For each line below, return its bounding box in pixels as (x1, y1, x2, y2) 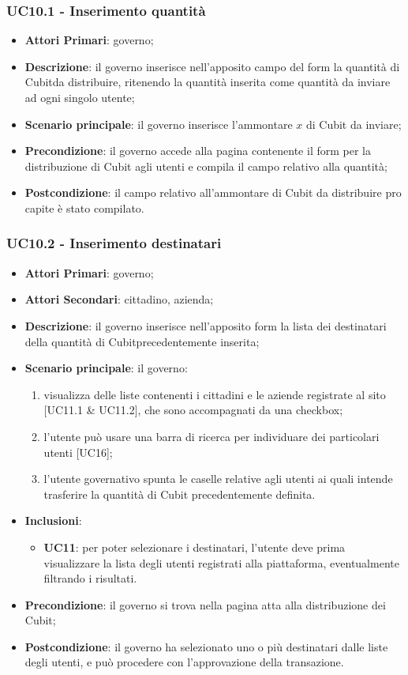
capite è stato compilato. (24, 199, 144, 216)
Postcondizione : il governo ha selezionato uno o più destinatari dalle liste (24, 638, 388, 654)
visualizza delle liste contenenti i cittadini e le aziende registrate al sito (43, 386, 386, 402)
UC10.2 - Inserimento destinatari (6, 233, 222, 253)
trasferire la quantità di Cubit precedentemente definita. (43, 485, 316, 502)
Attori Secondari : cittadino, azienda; (24, 291, 214, 307)
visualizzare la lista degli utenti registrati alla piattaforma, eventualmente (43, 554, 399, 571)
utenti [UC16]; (43, 443, 113, 460)
